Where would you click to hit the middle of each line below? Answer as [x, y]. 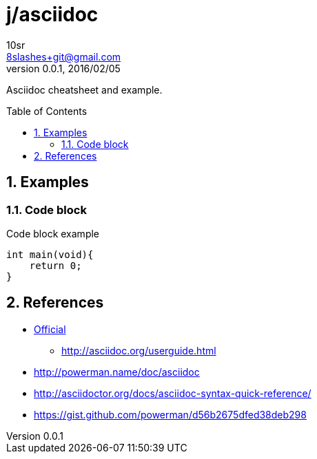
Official [50, 329]
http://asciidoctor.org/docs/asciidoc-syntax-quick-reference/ [173, 393]
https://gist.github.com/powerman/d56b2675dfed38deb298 [170, 414]
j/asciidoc [52, 14]
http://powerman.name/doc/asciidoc [117, 372]
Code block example [53, 233]
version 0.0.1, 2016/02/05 [63, 68]
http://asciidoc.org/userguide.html [139, 350]
